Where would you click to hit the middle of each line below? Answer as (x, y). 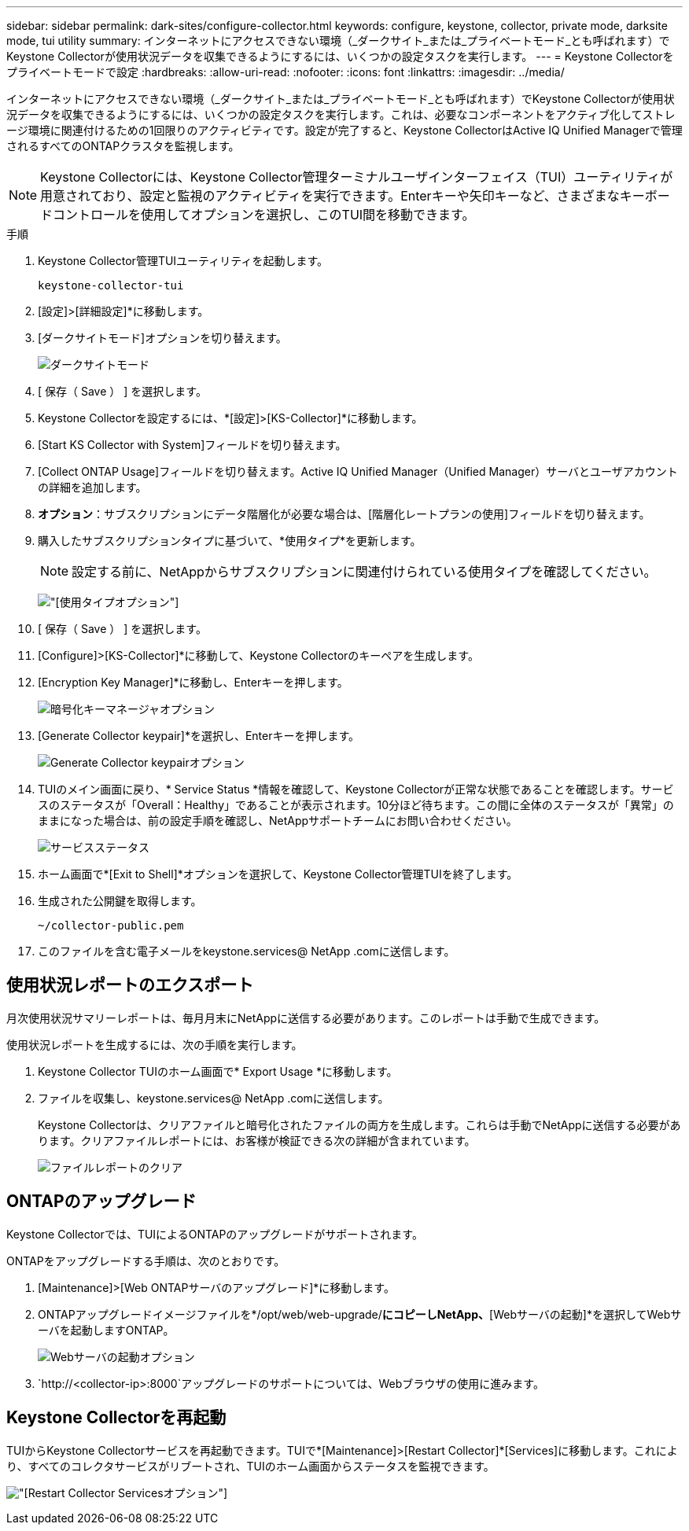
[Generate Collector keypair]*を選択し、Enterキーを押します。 (199, 736)
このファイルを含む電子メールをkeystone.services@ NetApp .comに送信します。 (247, 951)
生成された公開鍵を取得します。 (120, 901)
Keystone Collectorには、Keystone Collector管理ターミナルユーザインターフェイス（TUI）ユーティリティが (357, 177)
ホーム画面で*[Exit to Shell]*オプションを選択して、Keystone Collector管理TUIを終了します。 (278, 874)
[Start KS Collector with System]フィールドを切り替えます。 (192, 445)
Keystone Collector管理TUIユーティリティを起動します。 (183, 261)
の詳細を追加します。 (92, 487)
